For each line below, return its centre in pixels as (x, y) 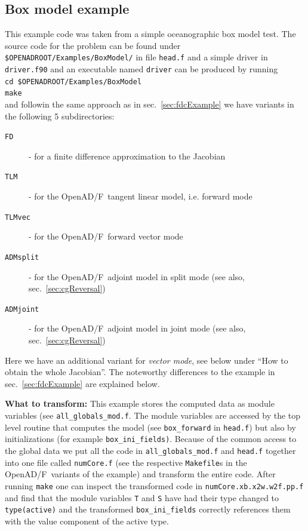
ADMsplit (22, 257)
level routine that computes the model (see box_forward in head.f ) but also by (150, 427)
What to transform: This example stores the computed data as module (140, 403)
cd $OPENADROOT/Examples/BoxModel (73, 82)
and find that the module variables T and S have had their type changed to (142, 497)
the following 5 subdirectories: (60, 116)
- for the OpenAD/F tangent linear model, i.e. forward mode (141, 196)
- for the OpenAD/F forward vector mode (106, 236)
